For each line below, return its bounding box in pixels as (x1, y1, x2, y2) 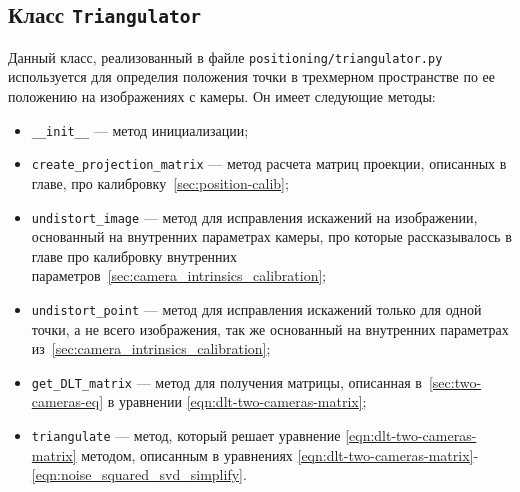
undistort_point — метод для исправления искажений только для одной (31, 298, 482, 319)
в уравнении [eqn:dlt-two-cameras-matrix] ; (107, 391, 367, 412)
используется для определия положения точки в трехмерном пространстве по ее (8, 66, 495, 87)
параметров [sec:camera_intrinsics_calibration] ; (31, 265, 327, 286)
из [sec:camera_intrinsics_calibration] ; (31, 338, 271, 359)
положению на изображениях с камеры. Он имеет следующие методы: (8, 86, 436, 107)
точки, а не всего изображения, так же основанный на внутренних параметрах (31, 318, 509, 339)
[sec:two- (428, 371, 482, 392)
